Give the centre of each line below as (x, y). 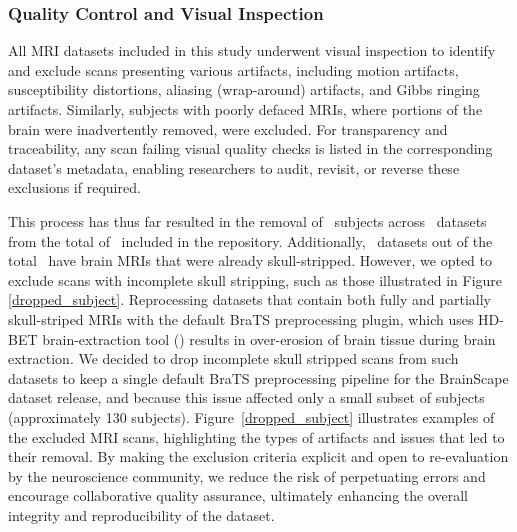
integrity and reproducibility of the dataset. (141, 514)
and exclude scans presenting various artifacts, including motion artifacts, (233, 69)
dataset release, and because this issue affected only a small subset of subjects (246, 397)
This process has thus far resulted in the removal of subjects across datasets (247, 220)
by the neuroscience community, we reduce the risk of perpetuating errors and (247, 475)
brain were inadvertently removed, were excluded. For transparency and (228, 128)
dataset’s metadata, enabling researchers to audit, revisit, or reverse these (234, 167)
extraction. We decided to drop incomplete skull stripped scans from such (233, 358)
